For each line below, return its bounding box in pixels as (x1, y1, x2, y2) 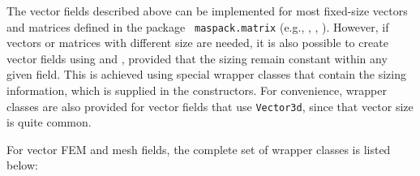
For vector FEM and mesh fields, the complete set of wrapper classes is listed (6, 140, 391, 157)
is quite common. (6, 114, 92, 131)
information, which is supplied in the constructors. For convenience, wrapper (6, 82, 387, 99)
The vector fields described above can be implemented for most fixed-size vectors (6, 2, 408, 19)
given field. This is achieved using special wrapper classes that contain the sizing (6, 66, 406, 83)
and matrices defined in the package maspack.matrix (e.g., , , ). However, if (6, 18, 389, 35)
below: (6, 157, 38, 174)
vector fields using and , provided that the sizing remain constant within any (6, 49, 388, 67)
